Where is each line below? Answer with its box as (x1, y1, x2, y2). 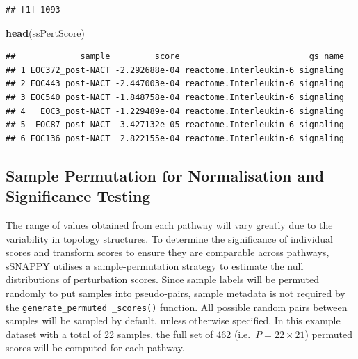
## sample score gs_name (6, 51, 344, 62)
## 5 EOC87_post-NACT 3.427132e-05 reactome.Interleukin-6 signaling (6, 120, 344, 130)
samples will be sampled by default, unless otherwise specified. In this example (6, 313, 341, 328)
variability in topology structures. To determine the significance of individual (6, 231, 334, 246)
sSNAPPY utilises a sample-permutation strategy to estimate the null (6, 258, 304, 273)
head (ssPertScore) (6, 25, 86, 40)
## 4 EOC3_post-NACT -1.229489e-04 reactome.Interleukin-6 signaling (6, 106, 344, 116)
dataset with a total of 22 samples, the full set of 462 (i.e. (6, 326, 251, 341)
